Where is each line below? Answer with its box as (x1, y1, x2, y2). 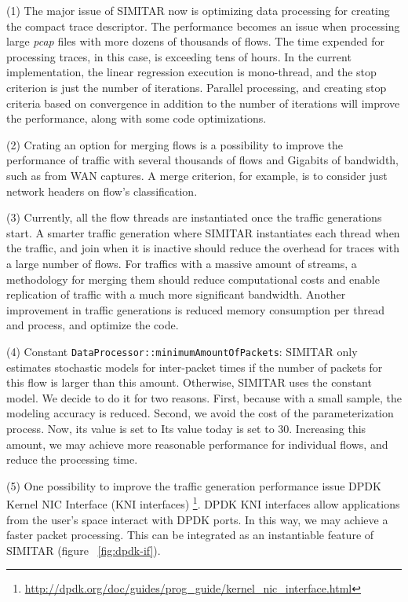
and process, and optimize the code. (6, 317, 179, 333)
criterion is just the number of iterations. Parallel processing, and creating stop (6, 79, 387, 95)
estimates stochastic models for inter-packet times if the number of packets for (6, 358, 383, 375)
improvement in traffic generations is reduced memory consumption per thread (6, 301, 384, 318)
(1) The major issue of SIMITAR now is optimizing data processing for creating (6, 2, 390, 18)
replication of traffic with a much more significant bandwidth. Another (6, 286, 346, 303)
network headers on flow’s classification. (6, 182, 198, 199)
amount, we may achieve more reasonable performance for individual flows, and (6, 435, 388, 452)
